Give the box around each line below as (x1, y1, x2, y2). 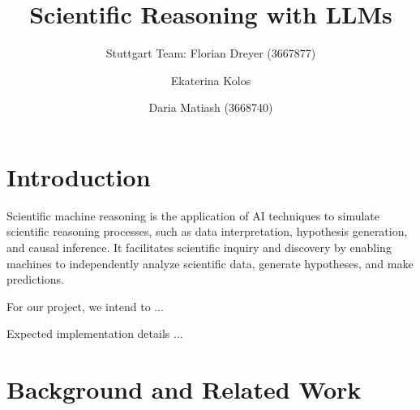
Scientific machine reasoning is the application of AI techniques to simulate (6, 207, 379, 224)
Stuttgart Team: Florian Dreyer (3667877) (105, 45, 316, 62)
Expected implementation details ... (6, 325, 183, 342)
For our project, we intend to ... (6, 297, 164, 314)
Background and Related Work (6, 373, 362, 406)
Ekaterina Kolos (170, 71, 251, 88)
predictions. (6, 271, 64, 288)
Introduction (6, 160, 151, 193)
